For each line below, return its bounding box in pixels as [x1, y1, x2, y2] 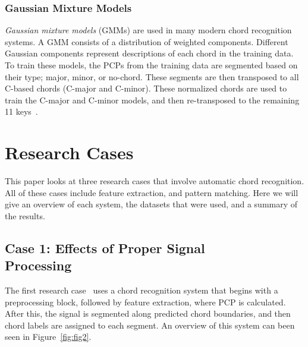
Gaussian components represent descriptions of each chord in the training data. [5, 47, 294, 59]
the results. [5, 209, 45, 222]
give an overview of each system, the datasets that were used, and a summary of [5, 198, 298, 210]
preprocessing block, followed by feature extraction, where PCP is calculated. [5, 295, 286, 308]
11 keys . [5, 105, 38, 118]
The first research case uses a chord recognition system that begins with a [5, 284, 278, 296]
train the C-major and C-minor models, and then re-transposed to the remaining [5, 93, 300, 106]
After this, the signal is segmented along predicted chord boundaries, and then [5, 307, 291, 320]
